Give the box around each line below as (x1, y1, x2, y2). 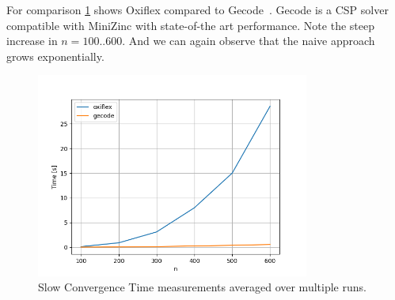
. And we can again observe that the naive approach (122, 32, 375, 49)
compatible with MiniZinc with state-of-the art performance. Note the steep (6, 17, 374, 33)
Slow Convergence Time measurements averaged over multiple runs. (38, 279, 367, 295)
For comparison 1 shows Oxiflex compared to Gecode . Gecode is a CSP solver (6, 2, 389, 17)
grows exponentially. (6, 47, 104, 64)
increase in (6, 32, 58, 49)
